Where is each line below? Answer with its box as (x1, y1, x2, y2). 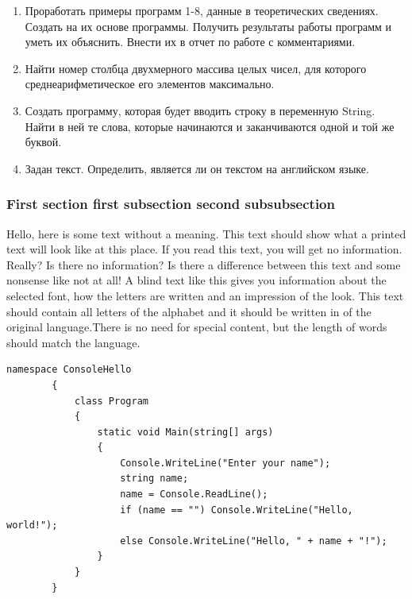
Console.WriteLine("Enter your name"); (120, 457, 331, 469)
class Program (74, 395, 148, 407)
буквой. (25, 133, 62, 150)
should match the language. (6, 334, 141, 350)
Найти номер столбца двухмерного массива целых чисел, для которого (25, 60, 367, 76)
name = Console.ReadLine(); (120, 489, 268, 500)
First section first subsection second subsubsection (6, 194, 335, 214)
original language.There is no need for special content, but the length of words (6, 319, 387, 335)
